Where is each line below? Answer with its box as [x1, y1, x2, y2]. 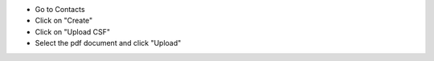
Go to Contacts [35, 5, 85, 14]
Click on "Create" [35, 16, 93, 26]
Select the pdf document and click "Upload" [35, 39, 182, 48]
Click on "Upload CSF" [35, 26, 111, 36]
